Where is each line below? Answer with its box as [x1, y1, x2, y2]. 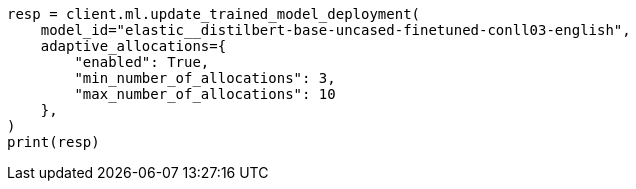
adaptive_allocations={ [40, 38, 227, 54]
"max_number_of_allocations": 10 [74, 86, 336, 102]
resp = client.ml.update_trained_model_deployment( [7, 6, 421, 22]
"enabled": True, [74, 54, 210, 70]
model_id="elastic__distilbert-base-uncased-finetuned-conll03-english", [40, 22, 631, 38]
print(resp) [7, 134, 100, 150]
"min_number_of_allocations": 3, [74, 70, 336, 86]
